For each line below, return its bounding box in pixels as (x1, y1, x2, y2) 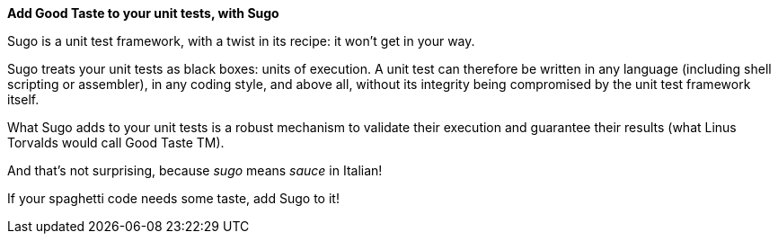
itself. (7, 92, 40, 107)
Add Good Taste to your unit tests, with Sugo (7, 5, 279, 21)
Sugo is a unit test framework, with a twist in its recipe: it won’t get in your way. (7, 33, 475, 49)
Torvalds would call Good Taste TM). (7, 135, 225, 150)
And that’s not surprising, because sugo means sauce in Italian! (7, 163, 383, 178)
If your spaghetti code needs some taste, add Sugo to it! (7, 191, 340, 206)
